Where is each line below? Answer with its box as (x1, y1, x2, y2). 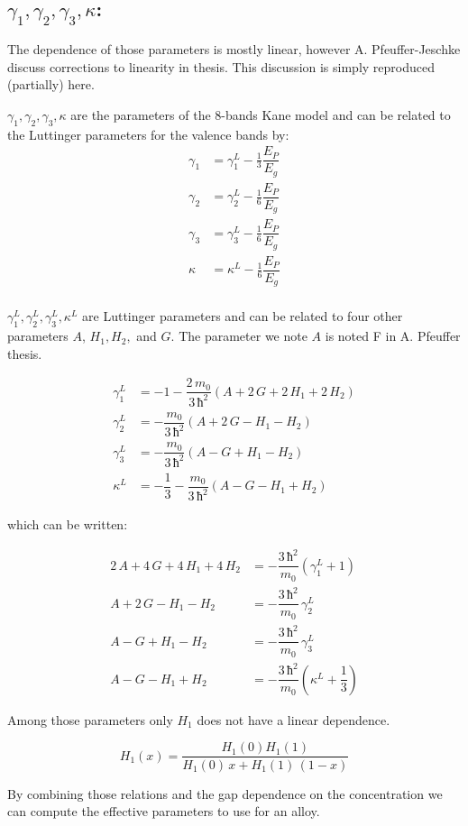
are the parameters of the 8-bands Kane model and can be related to (70, 105, 451, 124)
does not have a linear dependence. (197, 710, 390, 729)
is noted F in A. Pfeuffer (325, 326, 461, 345)
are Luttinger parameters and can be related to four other (82, 307, 403, 326)
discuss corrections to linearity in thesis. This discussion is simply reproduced (7, 57, 435, 76)
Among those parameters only (7, 710, 173, 729)
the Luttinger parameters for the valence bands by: (7, 124, 289, 143)
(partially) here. (7, 75, 95, 94)
